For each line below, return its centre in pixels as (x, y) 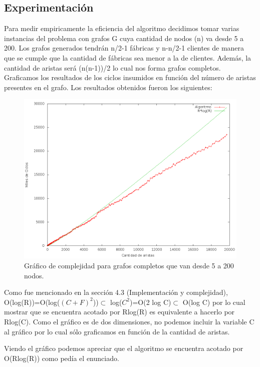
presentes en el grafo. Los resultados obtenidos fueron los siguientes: (108, 87)
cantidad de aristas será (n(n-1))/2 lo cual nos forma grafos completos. (112, 67)
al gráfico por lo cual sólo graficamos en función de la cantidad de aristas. (117, 331)
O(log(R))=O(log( (32, 302)
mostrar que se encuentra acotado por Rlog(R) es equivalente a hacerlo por (119, 312)
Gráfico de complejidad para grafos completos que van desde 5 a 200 (129, 265)
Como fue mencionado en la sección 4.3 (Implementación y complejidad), (116, 292)
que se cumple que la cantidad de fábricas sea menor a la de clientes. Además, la (128, 57)
